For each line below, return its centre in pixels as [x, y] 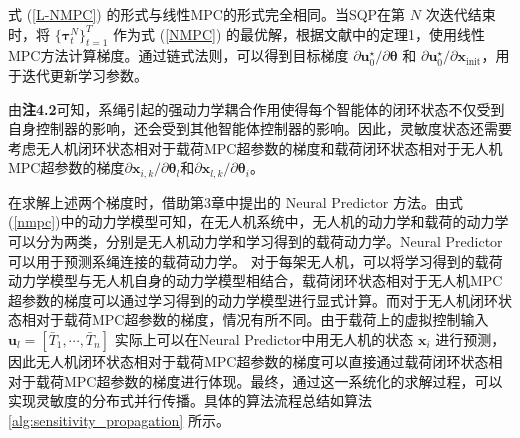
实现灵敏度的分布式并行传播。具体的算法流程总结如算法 [190, 400]
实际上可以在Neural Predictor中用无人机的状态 [264, 338]
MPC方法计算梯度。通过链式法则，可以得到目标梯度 [178, 55]
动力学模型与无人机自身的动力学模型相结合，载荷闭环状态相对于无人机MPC [255, 280]
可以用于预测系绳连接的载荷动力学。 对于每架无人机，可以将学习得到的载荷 [255, 260]
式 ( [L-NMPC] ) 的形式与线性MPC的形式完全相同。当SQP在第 [207, 14]
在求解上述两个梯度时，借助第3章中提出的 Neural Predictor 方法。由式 [235, 201]
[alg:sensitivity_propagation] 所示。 [119, 419]
